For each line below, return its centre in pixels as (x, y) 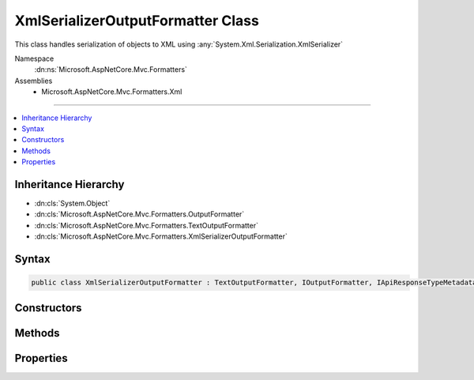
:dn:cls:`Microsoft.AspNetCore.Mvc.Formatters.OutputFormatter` (139, 214)
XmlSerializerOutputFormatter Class (137, 21)
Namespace (34, 58)
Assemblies (34, 81)
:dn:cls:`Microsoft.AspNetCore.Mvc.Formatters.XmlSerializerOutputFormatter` (161, 236)
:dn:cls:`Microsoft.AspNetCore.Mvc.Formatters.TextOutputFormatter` (147, 225)
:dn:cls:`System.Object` (72, 203)
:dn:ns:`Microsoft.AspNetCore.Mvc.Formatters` (111, 70)
